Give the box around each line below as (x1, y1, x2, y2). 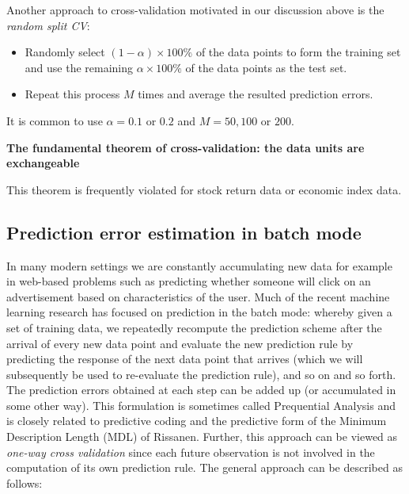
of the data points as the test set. (185, 59, 347, 75)
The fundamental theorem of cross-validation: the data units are (6, 139, 365, 155)
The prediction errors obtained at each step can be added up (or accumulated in (6, 381, 396, 398)
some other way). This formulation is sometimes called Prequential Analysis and (6, 396, 396, 413)
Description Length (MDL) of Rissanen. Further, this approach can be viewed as (6, 428, 398, 445)
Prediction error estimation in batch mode (6, 220, 362, 244)
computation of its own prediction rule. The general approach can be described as (6, 459, 403, 476)
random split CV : (6, 17, 90, 33)
